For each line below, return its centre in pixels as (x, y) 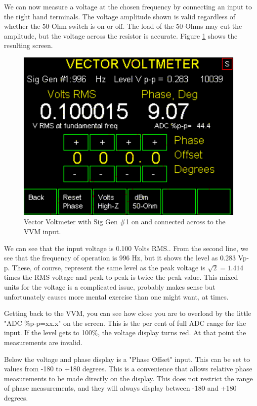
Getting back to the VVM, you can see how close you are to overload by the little (128, 313)
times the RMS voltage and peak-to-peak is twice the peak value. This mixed (121, 277)
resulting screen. (29, 45)
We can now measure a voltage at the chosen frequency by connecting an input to (128, 6)
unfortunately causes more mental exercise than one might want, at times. (116, 296)
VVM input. (43, 231)
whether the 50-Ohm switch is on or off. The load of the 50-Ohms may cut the (123, 26)
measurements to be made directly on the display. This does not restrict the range (128, 378)
